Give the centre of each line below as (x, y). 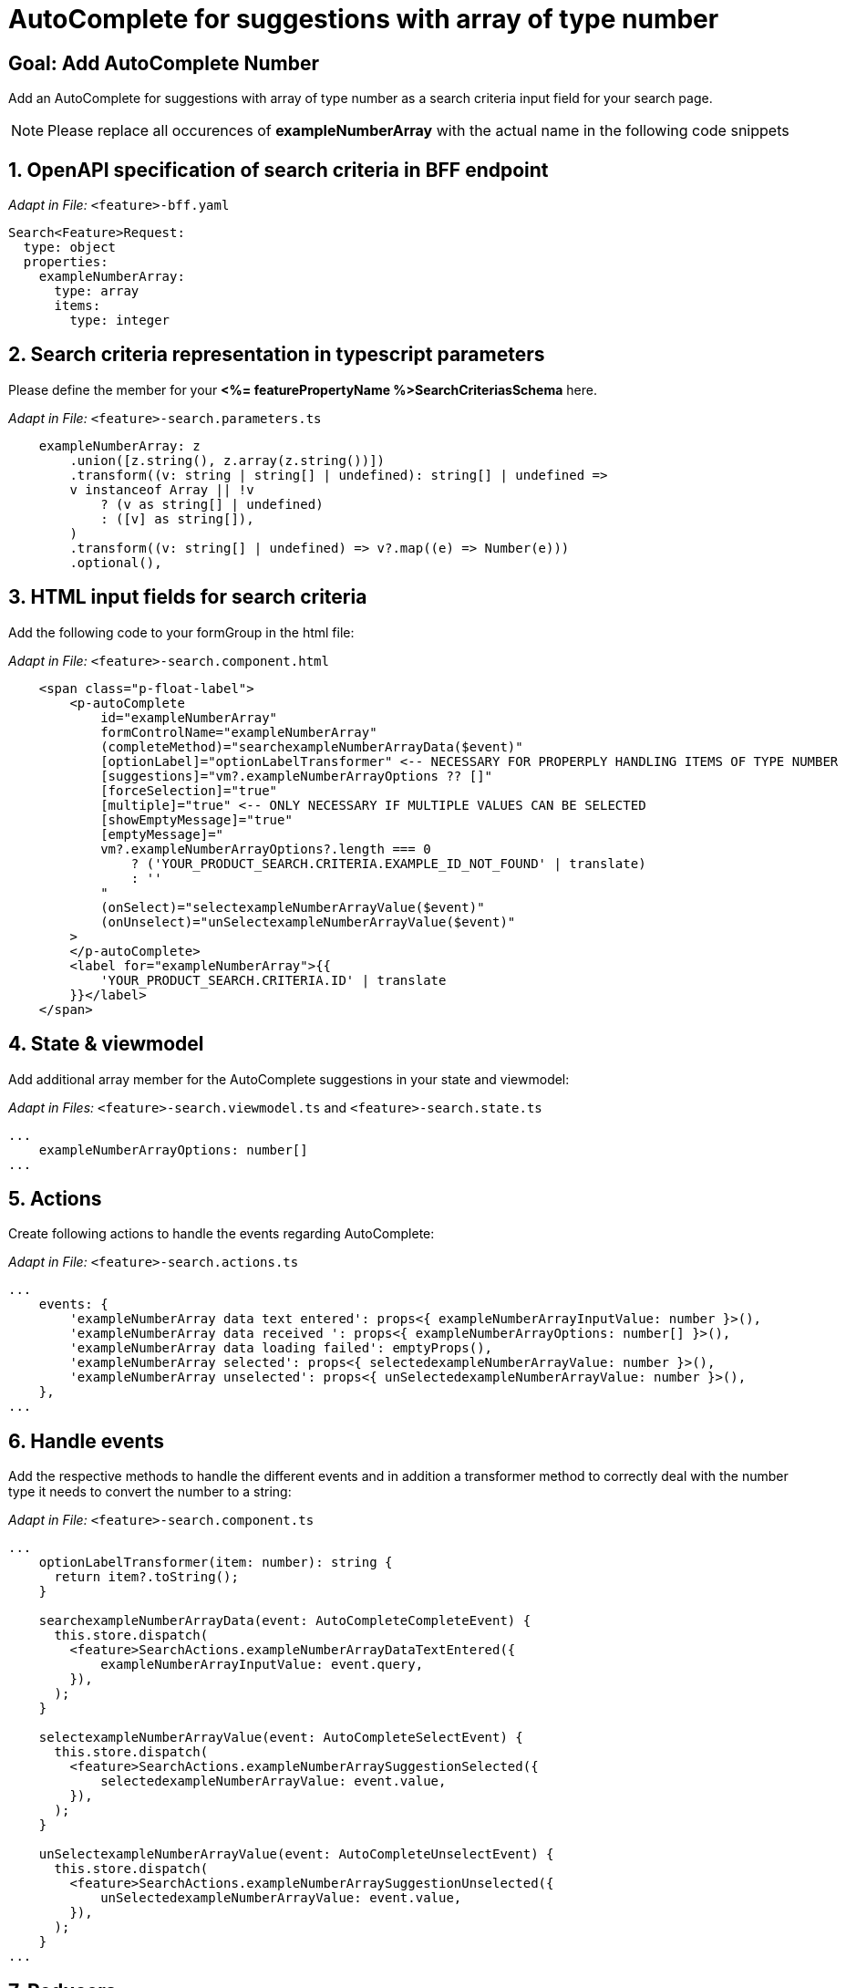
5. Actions (55, 1198)
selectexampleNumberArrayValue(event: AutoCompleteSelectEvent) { (281, 1738)
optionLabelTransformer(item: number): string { (216, 1563)
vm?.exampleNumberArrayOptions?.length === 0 (266, 849)
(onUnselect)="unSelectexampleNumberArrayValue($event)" (308, 922)
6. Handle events (86, 1441)
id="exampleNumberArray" (189, 717)
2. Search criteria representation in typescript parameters (277, 355)
